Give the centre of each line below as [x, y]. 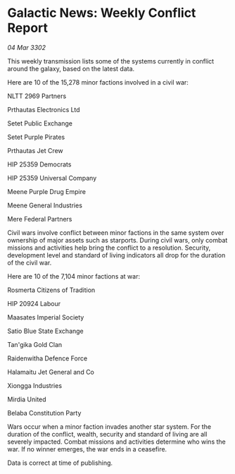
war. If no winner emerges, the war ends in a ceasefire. [87, 449]
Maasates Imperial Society [46, 317]
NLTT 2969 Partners [37, 96]
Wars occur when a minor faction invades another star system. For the [109, 426]
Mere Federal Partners [40, 219]
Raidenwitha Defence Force [47, 358]
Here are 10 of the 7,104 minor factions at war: [74, 276]
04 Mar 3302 [26, 47]
